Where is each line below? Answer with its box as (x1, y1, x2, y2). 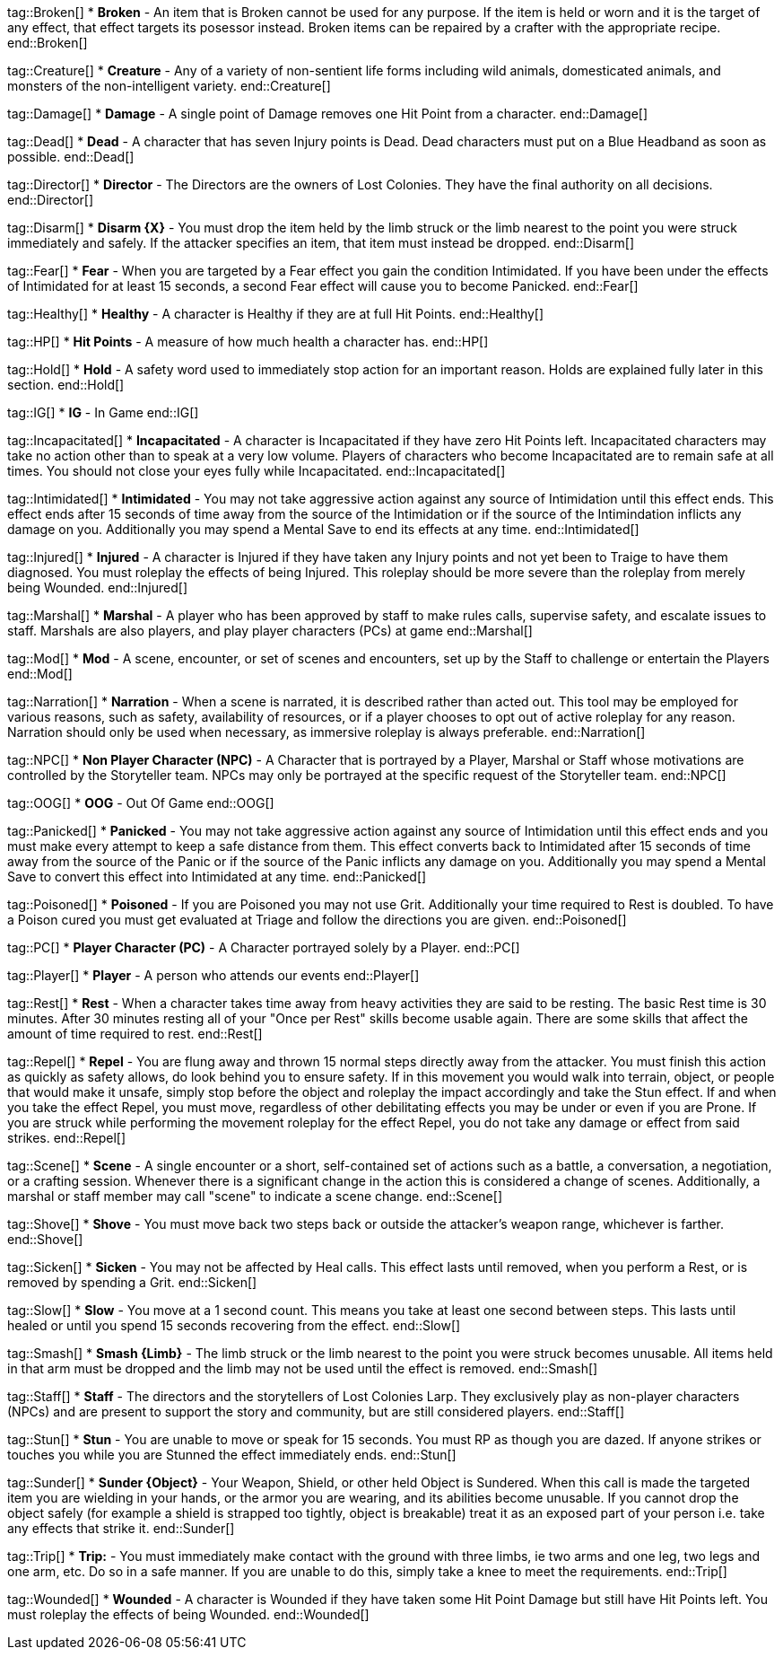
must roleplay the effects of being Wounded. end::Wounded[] (7, 1607, 370, 1622)
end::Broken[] (7, 35, 88, 50)
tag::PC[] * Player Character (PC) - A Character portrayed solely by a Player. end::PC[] (7, 940, 520, 955)
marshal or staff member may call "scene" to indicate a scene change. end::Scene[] (7, 1188, 502, 1204)
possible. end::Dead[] (7, 149, 135, 164)
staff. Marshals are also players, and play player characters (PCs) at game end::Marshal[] (7, 623, 533, 638)
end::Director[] (7, 192, 94, 207)
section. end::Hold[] (7, 377, 125, 392)
